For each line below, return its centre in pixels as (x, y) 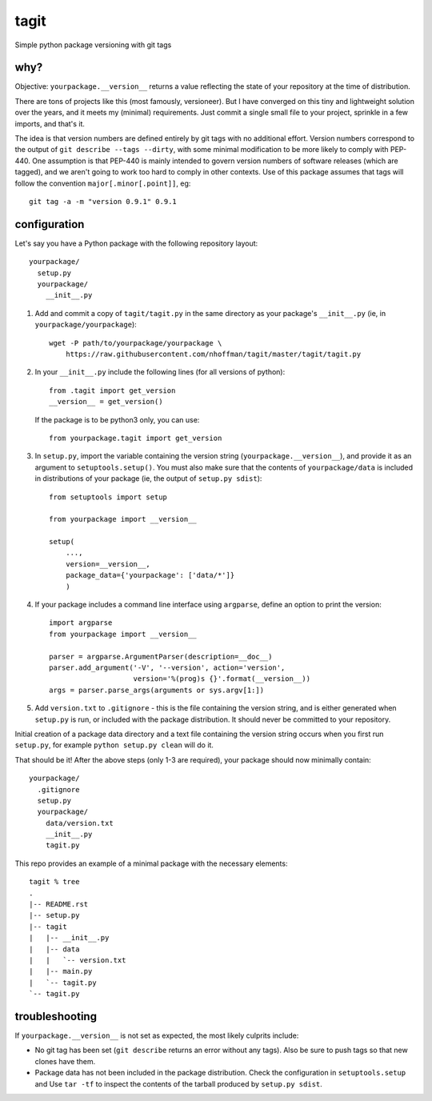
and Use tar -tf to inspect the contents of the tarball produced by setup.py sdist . (179, 1083)
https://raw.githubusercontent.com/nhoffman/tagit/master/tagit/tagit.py (213, 354)
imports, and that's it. (50, 123)
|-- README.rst (59, 905)
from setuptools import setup (108, 497)
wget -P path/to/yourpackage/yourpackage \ (136, 343)
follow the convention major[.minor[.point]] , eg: (103, 183)
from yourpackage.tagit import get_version (136, 438)
